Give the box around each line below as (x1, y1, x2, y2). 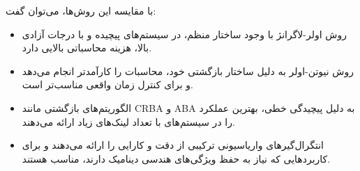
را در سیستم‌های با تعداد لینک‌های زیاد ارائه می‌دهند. (22, 114, 235, 129)
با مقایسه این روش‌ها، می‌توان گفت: (6, 3, 156, 17)
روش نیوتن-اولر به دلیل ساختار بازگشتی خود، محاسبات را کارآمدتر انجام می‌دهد (22, 63, 354, 78)
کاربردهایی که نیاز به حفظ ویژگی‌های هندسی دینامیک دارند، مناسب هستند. (22, 151, 331, 165)
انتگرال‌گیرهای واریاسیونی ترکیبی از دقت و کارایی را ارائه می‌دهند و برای (22, 138, 324, 152)
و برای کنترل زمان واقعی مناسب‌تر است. (22, 77, 193, 92)
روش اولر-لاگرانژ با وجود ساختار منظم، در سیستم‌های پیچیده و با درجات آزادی (22, 26, 347, 41)
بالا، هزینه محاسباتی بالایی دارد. (22, 40, 152, 55)
